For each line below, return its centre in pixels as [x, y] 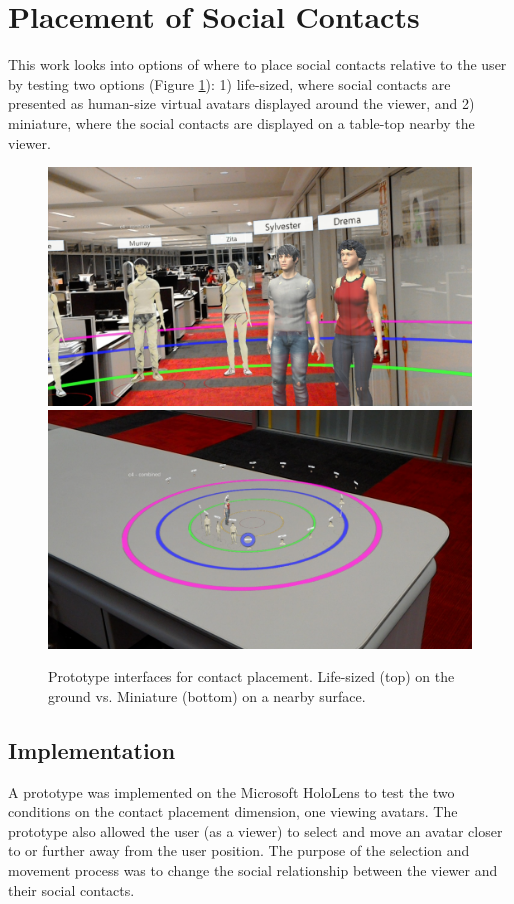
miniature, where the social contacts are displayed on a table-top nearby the [241, 122]
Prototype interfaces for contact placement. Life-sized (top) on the [251, 676]
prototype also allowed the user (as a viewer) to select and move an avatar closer [255, 830]
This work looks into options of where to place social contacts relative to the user [257, 64]
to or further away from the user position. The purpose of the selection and [239, 850]
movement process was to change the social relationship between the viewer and [253, 870]
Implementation [92, 749]
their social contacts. [71, 889]
